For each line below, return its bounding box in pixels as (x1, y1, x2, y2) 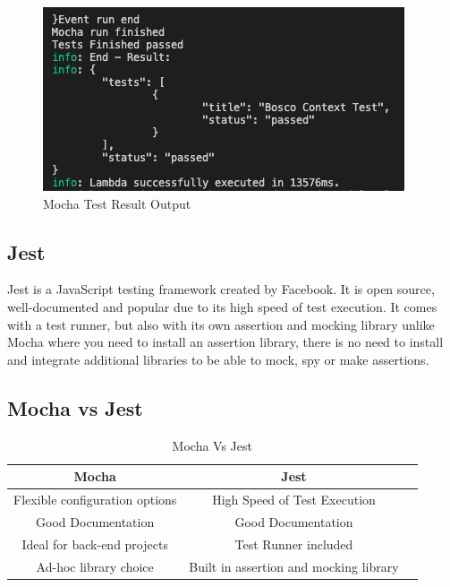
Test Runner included (234, 534, 353, 553)
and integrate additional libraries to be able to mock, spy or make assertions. (7, 350, 429, 368)
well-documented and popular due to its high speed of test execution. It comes (7, 297, 437, 315)
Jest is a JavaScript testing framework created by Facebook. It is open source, (7, 280, 435, 298)
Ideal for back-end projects (21, 534, 168, 553)
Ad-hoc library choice (36, 557, 154, 575)
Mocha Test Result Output (43, 194, 191, 212)
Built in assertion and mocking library (189, 557, 399, 575)
